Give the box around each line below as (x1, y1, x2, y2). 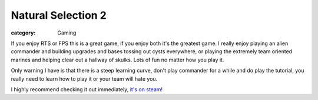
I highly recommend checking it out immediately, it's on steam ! (11, 85, 163, 93)
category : (11, 29, 36, 36)
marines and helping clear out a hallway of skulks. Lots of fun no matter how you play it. (11, 56, 224, 63)
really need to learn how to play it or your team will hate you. (11, 75, 158, 82)
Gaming (57, 29, 77, 36)
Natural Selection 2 (11, 9, 107, 22)
